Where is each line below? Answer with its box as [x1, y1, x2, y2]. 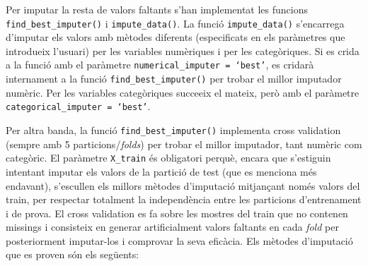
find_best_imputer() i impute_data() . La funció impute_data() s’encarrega [6, 16, 345, 30]
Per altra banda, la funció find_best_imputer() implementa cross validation [6, 123, 341, 137]
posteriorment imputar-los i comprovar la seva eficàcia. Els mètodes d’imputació [6, 233, 353, 248]
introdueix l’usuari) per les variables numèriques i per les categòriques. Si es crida [6, 43, 360, 58]
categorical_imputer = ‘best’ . [6, 99, 151, 114]
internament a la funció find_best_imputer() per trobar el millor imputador [6, 71, 342, 86]
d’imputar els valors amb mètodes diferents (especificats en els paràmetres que [6, 30, 345, 44]
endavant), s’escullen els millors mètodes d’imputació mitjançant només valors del [6, 178, 360, 193]
